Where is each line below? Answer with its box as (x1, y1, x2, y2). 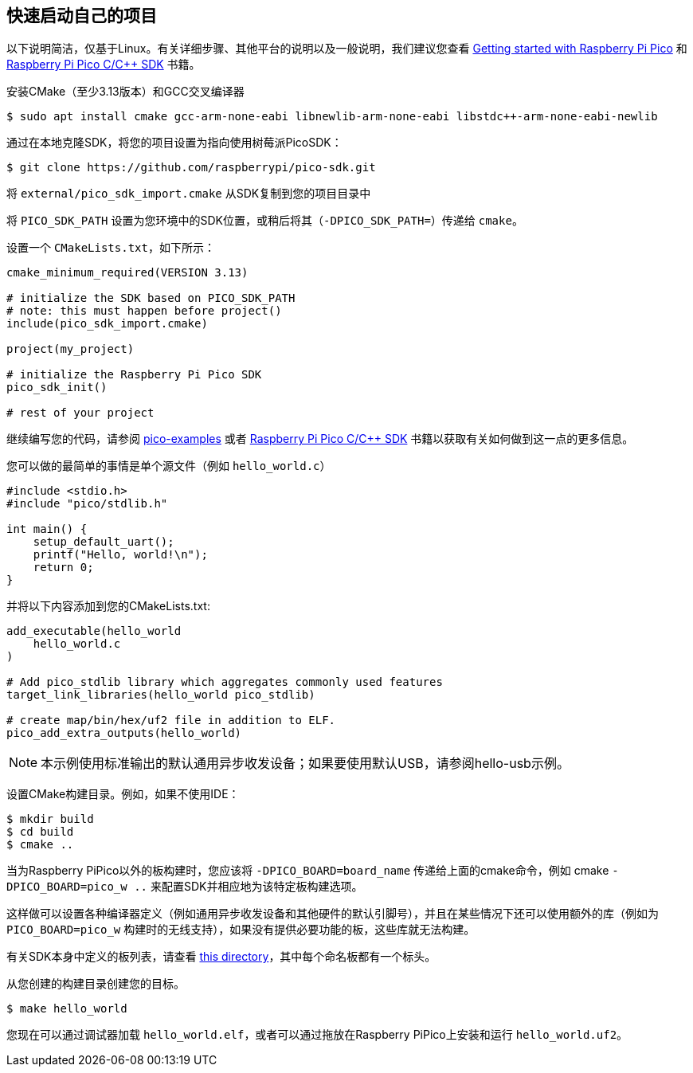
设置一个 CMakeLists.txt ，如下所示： (6, 241, 215, 255)
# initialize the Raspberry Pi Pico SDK (6, 368, 262, 382)
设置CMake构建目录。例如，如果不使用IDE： (6, 787, 240, 801)
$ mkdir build (6, 813, 94, 826)
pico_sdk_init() (6, 381, 108, 394)
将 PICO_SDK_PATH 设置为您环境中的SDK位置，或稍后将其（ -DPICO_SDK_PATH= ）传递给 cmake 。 (6, 213, 523, 228)
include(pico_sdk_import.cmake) (6, 317, 208, 331)
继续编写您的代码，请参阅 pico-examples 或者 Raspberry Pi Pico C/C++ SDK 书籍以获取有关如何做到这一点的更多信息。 (6, 432, 634, 446)
